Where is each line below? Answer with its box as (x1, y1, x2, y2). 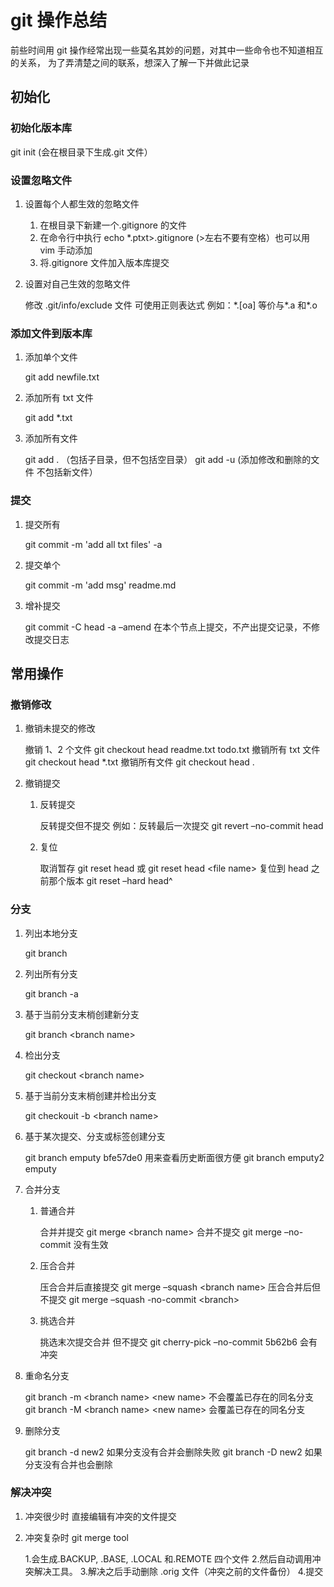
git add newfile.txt (24, 371, 100, 383)
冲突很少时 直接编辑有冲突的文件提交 (24, 1510, 177, 1522)
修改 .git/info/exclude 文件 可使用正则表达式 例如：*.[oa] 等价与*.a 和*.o (24, 299, 318, 311)
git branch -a (24, 987, 79, 1000)
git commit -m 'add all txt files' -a (24, 538, 163, 550)
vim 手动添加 (39, 244, 93, 256)
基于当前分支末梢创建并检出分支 (24, 1089, 157, 1101)
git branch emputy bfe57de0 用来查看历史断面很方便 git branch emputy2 (24, 1151, 325, 1163)
